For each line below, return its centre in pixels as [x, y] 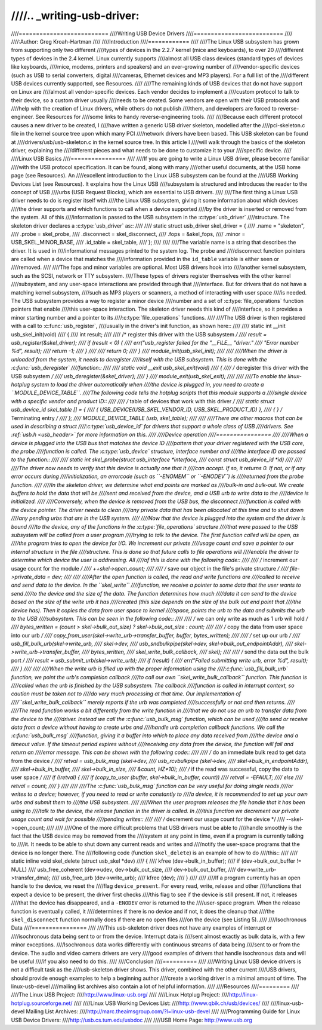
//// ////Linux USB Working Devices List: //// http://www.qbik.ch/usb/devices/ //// [171, 1003]
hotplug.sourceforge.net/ [42, 1003]
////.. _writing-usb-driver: [75, 16]
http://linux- [243, 995]
